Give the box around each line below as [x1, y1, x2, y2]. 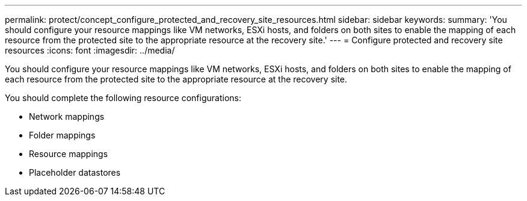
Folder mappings [29, 130, 96, 140]
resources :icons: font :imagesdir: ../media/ [5, 45, 175, 55]
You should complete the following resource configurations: [5, 93, 241, 103]
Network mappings [29, 111, 105, 122]
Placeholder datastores [29, 167, 121, 178]
